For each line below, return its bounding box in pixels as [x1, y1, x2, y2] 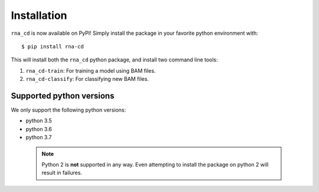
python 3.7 [25, 134, 52, 141]
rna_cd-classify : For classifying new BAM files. [25, 76, 149, 83]
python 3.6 [25, 125, 53, 132]
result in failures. [41, 169, 83, 177]
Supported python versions [11, 90, 115, 100]
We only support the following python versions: [11, 106, 126, 113]
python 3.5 [25, 117, 53, 124]
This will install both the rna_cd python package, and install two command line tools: [11, 56, 218, 63]
